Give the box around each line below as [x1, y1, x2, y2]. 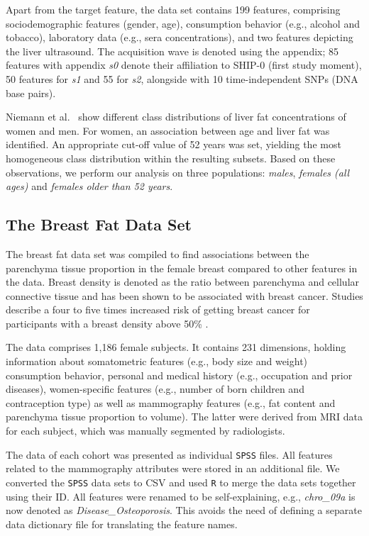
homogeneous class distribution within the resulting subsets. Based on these [6, 150, 336, 165]
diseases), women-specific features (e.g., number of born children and [6, 381, 304, 396]
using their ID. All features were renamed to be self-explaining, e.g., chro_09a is [6, 488, 356, 503]
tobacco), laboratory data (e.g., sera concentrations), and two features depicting [6, 30, 353, 45]
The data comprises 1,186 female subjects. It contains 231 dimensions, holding [6, 340, 346, 354]
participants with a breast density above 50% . [6, 316, 209, 330]
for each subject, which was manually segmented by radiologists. [6, 423, 285, 438]
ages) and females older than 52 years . [6, 179, 173, 194]
